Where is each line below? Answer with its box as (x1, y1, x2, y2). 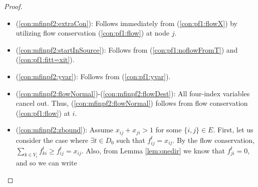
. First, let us (213, 124, 253, 135)
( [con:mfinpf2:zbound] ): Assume (16, 124, 114, 135)
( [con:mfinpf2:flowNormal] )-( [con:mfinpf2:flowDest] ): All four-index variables (16, 88, 250, 98)
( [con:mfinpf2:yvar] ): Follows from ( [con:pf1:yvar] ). (16, 71, 171, 81)
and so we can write (16, 157, 77, 167)
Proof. (4, 1, 23, 11)
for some (155, 124, 182, 135)
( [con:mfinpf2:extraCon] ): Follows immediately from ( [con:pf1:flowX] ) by (16, 18, 238, 28)
